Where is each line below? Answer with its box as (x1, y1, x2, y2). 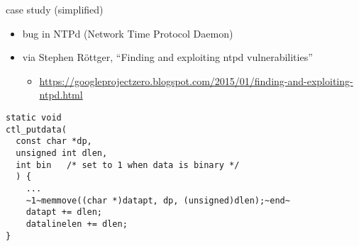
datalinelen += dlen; (26, 218, 128, 229)
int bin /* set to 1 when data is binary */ (16, 160, 240, 170)
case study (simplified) (6, 2, 104, 16)
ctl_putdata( (6, 124, 67, 135)
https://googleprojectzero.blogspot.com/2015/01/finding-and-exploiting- (39, 73, 353, 88)
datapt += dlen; (26, 207, 103, 218)
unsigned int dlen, (16, 147, 108, 158)
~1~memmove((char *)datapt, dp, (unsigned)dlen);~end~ (26, 195, 290, 206)
